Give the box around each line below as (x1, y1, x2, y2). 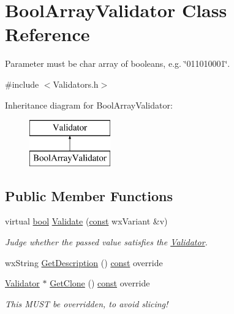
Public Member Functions (5, 186, 173, 205)
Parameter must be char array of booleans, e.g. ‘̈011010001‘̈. (5, 57, 230, 70)
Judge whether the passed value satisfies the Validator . (5, 235, 208, 248)
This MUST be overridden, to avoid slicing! (5, 297, 168, 310)
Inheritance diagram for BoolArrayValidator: (5, 98, 173, 111)
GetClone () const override (50, 277, 150, 289)
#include (5, 77, 39, 90)
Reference (5, 21, 90, 47)
